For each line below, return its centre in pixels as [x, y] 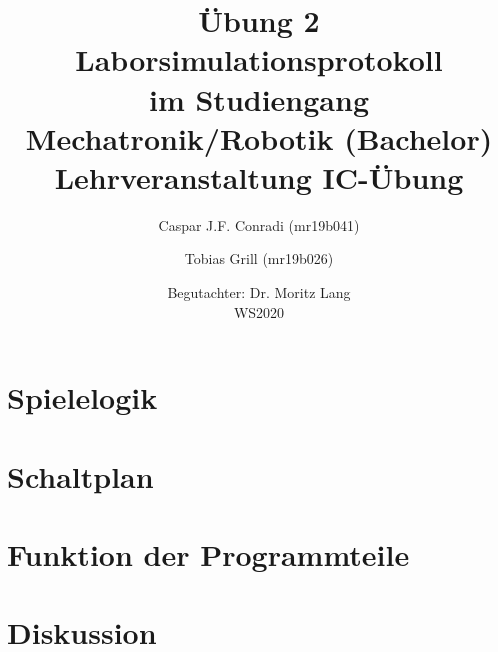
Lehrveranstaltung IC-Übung [259, 176]
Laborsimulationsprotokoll [259, 59]
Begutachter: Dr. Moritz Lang [259, 292]
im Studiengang [259, 98]
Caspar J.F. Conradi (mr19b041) [259, 224]
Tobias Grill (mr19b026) [259, 258]
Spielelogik [82, 397]
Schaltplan [80, 475]
